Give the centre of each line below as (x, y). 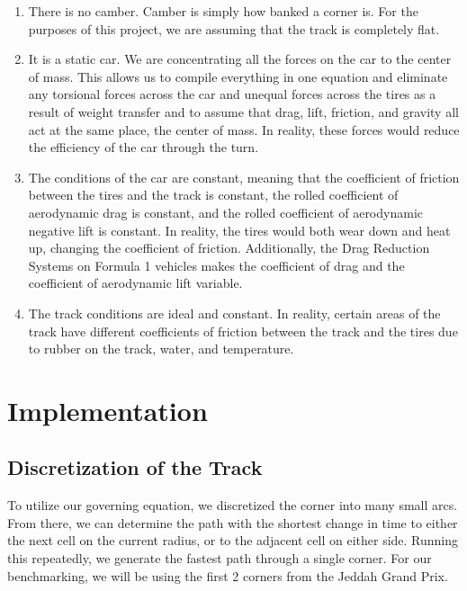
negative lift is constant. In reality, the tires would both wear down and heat (239, 230)
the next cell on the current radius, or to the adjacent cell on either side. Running (233, 540)
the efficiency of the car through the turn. (144, 147)
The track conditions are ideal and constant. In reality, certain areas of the (234, 313)
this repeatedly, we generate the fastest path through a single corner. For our (220, 558)
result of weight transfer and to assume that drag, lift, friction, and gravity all (243, 111)
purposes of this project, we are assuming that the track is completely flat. (234, 28)
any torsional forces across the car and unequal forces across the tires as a (232, 94)
